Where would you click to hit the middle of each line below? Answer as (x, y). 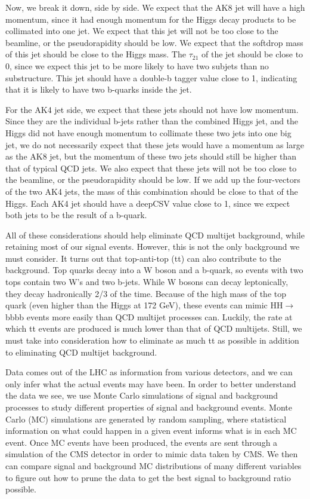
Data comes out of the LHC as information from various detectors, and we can (149, 372)
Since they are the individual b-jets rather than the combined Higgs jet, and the (152, 121)
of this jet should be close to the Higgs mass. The (96, 54)
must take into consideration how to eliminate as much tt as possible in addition (152, 340)
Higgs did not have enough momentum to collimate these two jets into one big (148, 132)
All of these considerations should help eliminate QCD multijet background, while (155, 235)
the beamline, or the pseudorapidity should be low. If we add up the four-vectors (153, 180)
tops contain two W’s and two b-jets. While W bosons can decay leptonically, (147, 282)
